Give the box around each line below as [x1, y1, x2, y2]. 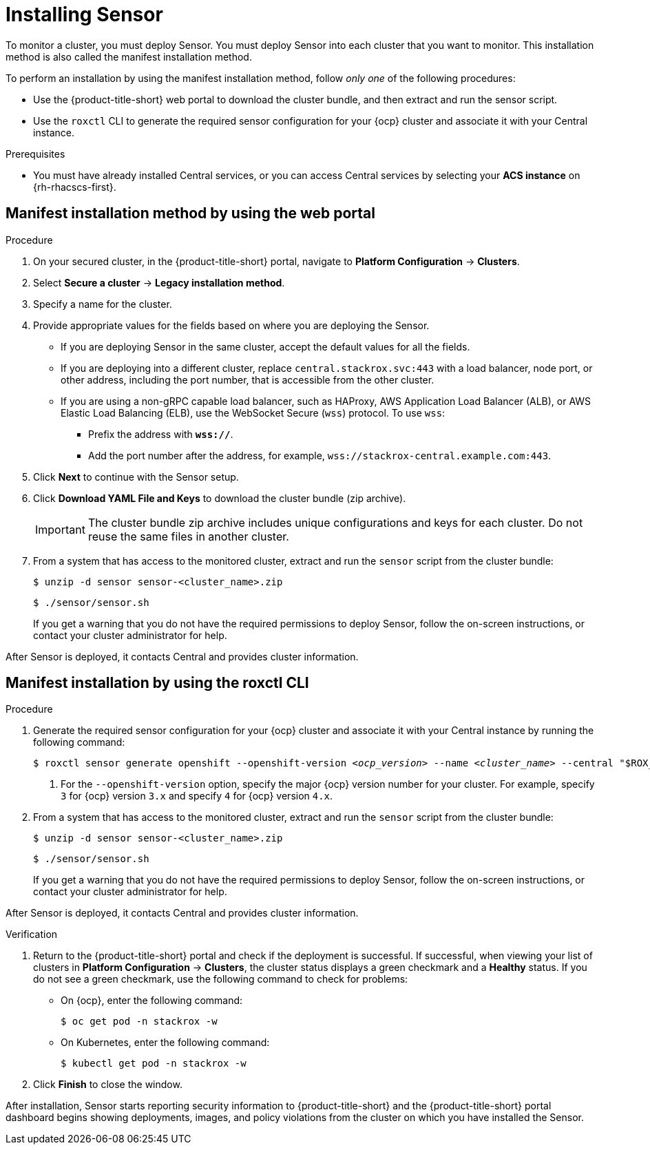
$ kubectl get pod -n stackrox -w [61, 1058, 247, 1069]
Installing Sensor [6, 3, 163, 26]
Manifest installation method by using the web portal [6, 205, 375, 222]
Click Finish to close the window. [33, 1078, 182, 1091]
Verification [6, 928, 58, 941]
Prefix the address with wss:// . [88, 428, 233, 440]
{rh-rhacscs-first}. [33, 180, 116, 193]
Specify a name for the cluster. [33, 297, 172, 310]
